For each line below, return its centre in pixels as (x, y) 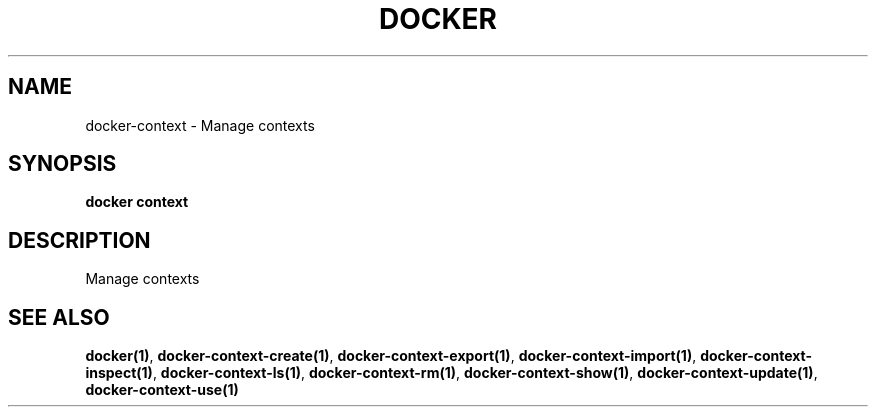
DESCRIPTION (79, 240)
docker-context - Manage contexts (200, 125)
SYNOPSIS (62, 164)
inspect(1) (119, 373)
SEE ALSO (59, 317)
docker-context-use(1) (162, 390)
